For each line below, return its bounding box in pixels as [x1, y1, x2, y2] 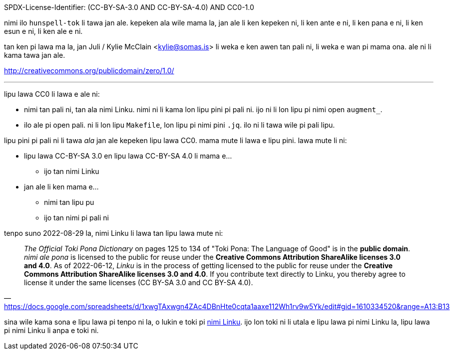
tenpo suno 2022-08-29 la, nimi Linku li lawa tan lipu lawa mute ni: [4, 229, 223, 237]
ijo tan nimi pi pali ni [44, 213, 109, 222]
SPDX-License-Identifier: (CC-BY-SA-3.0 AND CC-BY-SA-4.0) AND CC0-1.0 [4, 3, 254, 11]
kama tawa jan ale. [4, 51, 65, 59]
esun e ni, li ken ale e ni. [4, 27, 83, 35]
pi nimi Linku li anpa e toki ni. [4, 326, 99, 335]
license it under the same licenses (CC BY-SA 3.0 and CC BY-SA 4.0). [24, 278, 253, 287]
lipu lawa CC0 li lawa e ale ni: [4, 90, 100, 98]
